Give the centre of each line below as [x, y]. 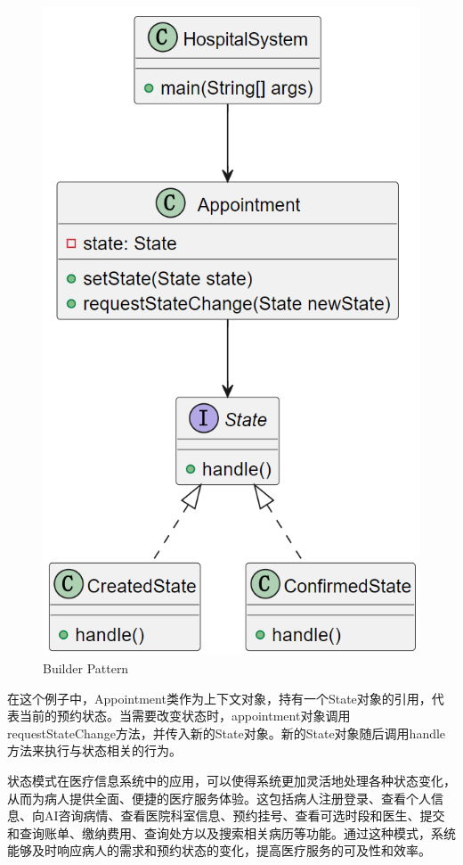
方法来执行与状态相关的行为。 [94, 750]
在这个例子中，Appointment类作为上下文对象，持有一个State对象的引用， [219, 698]
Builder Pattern [86, 667]
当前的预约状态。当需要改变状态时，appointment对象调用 [185, 716]
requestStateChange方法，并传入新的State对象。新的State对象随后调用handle [227, 733]
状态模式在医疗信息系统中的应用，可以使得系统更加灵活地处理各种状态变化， [231, 780]
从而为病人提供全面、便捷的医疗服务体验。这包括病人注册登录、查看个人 [219, 798]
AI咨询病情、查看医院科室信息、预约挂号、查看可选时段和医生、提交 [244, 816]
